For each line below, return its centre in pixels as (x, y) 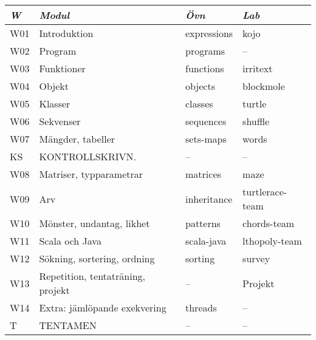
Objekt (54, 86)
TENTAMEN (68, 325)
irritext (258, 68)
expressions (209, 33)
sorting (200, 258)
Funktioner (62, 68)
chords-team (269, 223)
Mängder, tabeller (77, 139)
